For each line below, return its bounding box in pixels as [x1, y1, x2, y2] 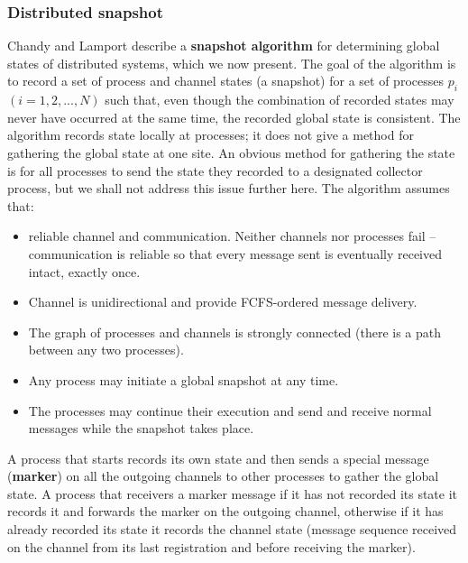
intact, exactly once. [28, 262, 141, 281]
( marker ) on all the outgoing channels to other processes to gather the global [7, 466, 439, 485]
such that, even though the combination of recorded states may [105, 90, 454, 109]
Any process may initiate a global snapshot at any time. [28, 370, 339, 389]
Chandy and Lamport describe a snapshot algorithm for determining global [7, 36, 440, 55]
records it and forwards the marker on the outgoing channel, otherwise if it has [7, 502, 444, 521]
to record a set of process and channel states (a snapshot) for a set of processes [7, 71, 444, 90]
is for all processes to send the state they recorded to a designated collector [7, 161, 423, 180]
